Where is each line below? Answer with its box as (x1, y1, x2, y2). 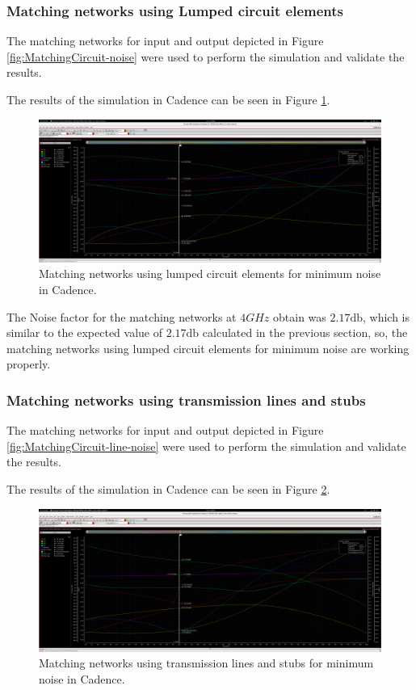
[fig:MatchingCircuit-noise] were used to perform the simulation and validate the (6, 48, 405, 65)
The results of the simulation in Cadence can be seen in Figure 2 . (6, 480, 330, 497)
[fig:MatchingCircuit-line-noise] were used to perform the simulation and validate (6, 437, 406, 454)
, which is (362, 308, 410, 325)
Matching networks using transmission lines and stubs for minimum (39, 654, 374, 671)
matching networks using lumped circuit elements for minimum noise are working (6, 339, 410, 356)
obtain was (273, 308, 326, 325)
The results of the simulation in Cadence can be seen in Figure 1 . (6, 91, 330, 107)
